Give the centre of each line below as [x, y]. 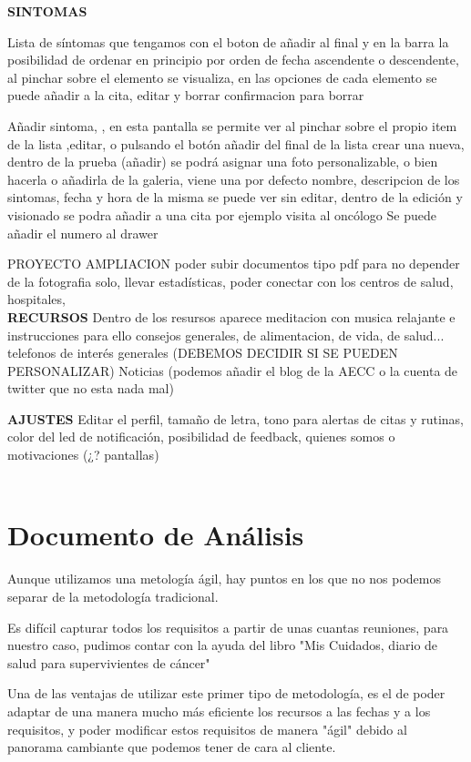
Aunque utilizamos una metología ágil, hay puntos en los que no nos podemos [224, 579]
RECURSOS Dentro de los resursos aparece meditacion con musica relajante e [231, 316]
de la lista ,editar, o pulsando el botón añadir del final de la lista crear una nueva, [236, 143]
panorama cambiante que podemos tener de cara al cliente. [172, 747]
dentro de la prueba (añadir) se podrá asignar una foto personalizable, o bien [223, 162]
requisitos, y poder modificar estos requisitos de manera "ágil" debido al [207, 729]
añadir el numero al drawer [83, 233]
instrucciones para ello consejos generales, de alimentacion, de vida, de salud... [226, 335]
